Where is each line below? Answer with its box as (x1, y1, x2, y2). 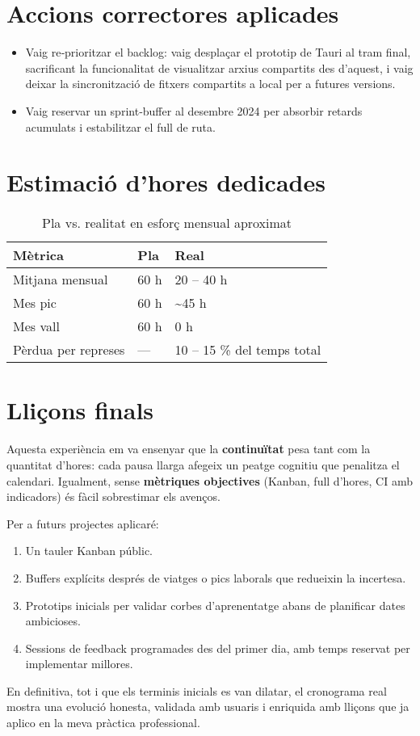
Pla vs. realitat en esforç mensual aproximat (42, 213, 292, 233)
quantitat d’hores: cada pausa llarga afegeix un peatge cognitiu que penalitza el (6, 456, 400, 473)
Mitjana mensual (13, 270, 108, 289)
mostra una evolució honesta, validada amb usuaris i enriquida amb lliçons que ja (6, 698, 409, 715)
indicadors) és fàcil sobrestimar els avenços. (6, 488, 220, 505)
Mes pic (13, 293, 57, 313)
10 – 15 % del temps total (174, 340, 321, 360)
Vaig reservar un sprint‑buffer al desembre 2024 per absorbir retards (25, 102, 363, 119)
